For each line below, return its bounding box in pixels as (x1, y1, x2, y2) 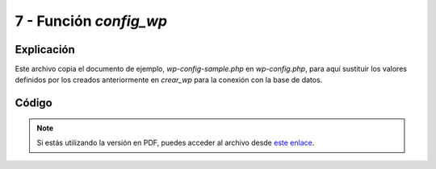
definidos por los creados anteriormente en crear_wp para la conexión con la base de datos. (15, 75, 323, 84)
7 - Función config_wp (15, 12, 168, 30)
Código (15, 97, 52, 110)
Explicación (15, 43, 76, 56)
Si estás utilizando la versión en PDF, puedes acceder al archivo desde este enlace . (36, 138, 315, 148)
